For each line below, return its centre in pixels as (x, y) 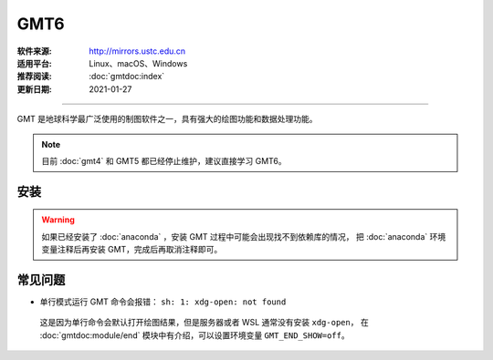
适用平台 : (34, 63)
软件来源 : (34, 51)
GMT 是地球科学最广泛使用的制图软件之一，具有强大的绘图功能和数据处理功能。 (168, 119)
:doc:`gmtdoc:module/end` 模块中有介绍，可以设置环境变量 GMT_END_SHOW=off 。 (195, 335)
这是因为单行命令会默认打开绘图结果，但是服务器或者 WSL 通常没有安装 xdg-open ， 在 (204, 323)
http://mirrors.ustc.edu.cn (137, 51)
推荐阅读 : (34, 77)
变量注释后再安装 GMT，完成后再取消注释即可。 (132, 250)
